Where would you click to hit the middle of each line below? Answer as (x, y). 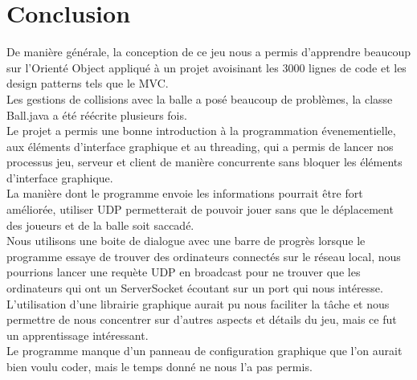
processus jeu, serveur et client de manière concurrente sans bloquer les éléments (204, 162)
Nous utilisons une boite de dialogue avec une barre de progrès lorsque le (186, 241)
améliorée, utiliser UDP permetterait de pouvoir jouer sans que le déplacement (200, 209)
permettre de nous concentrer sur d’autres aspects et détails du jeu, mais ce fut (202, 319)
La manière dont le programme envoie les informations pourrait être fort (185, 193)
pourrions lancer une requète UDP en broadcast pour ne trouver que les (184, 272)
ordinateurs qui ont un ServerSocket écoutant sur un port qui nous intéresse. (195, 288)
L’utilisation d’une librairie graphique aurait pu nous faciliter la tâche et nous (198, 303)
